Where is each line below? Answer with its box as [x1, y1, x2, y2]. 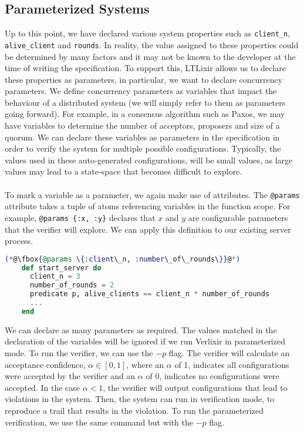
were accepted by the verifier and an [5, 370, 136, 382]
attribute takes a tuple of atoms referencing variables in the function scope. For [5, 200, 291, 212]
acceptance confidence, [5, 358, 86, 370]
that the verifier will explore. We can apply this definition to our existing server [5, 223, 291, 235]
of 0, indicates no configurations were [146, 370, 279, 382]
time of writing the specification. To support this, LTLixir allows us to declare [5, 62, 286, 74]
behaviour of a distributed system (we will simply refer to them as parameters [5, 96, 286, 108]
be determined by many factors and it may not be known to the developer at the [5, 50, 296, 62]
